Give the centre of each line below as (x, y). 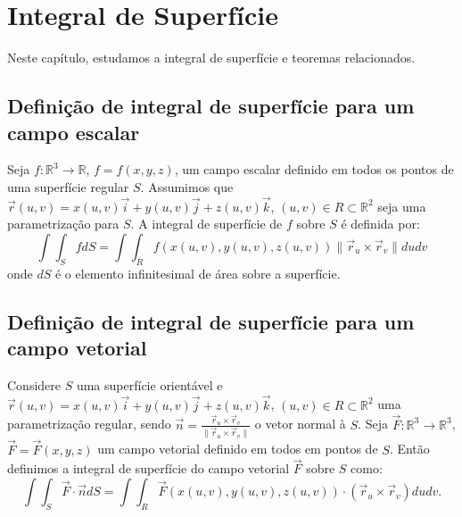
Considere (34, 384)
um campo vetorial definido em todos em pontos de (238, 449)
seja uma (402, 206)
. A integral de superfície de (206, 224)
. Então (409, 449)
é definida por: (380, 224)
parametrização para (63, 224)
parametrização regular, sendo (89, 424)
